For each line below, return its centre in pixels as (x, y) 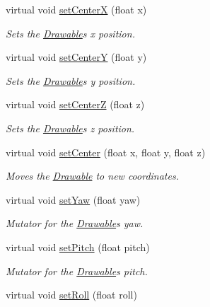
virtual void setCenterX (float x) (76, 9)
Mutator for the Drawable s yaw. (75, 223)
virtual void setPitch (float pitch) (78, 247)
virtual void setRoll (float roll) (71, 295)
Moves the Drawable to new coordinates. (92, 176)
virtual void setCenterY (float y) (76, 57)
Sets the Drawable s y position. (71, 80)
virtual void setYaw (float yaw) (73, 199)
